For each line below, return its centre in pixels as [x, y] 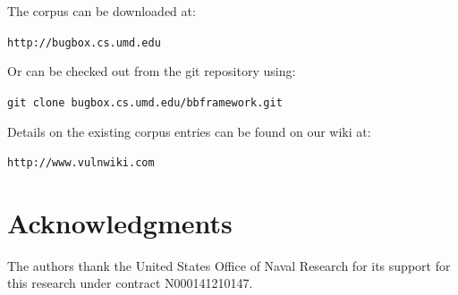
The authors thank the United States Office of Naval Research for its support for [229, 265]
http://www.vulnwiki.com [81, 163]
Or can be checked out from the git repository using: [152, 71]
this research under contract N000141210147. [130, 283]
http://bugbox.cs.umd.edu [84, 42]
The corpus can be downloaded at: [102, 11]
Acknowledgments [120, 222]
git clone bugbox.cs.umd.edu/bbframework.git [145, 102]
